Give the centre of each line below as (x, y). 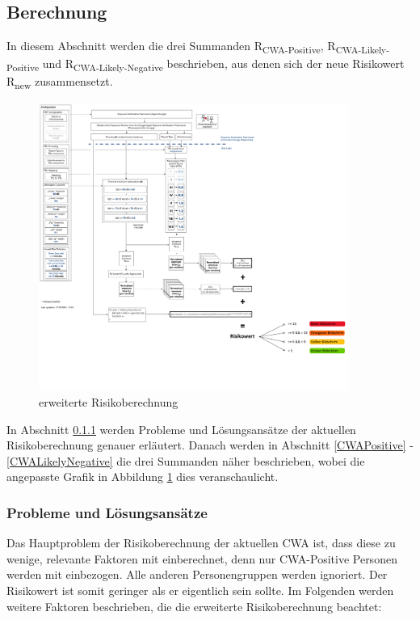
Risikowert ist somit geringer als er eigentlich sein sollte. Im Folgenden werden (200, 590)
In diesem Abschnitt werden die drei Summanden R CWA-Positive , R (171, 46)
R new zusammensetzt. (60, 82)
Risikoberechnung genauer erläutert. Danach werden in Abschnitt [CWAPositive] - (210, 445)
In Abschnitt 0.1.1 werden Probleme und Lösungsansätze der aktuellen (181, 429)
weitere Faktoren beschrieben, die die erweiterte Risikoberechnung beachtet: (194, 606)
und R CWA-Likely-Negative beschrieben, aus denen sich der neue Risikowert (223, 65)
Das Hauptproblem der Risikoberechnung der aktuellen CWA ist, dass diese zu (201, 543)
